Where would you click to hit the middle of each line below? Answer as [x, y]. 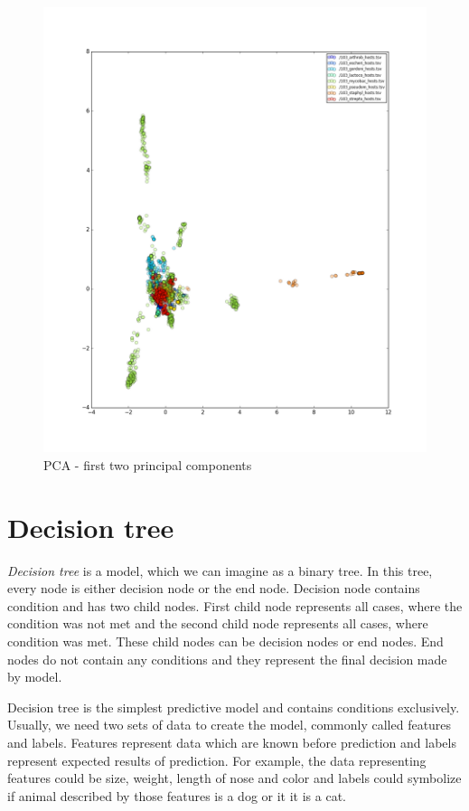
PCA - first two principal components [148, 464]
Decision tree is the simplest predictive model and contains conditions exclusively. [234, 707]
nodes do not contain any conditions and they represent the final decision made [227, 659]
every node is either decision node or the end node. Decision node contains [214, 588]
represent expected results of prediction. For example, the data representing [217, 760]
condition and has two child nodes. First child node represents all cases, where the [235, 605]
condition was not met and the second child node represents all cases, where [218, 623]
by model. [35, 677]
